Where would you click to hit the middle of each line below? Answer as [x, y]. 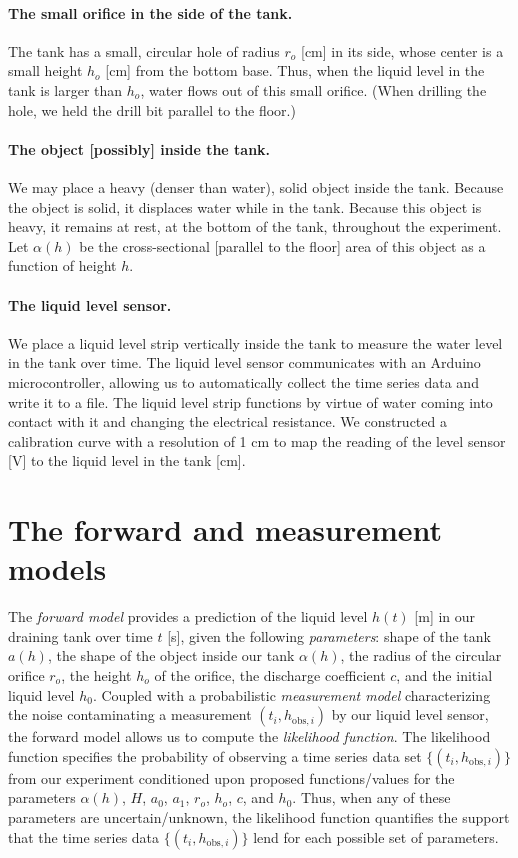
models [57, 568]
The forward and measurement [225, 529]
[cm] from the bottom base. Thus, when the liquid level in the [295, 70]
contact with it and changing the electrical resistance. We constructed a [227, 421]
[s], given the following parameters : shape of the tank [329, 635]
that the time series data [84, 836]
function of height [62, 265]
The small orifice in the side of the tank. [150, 12]
